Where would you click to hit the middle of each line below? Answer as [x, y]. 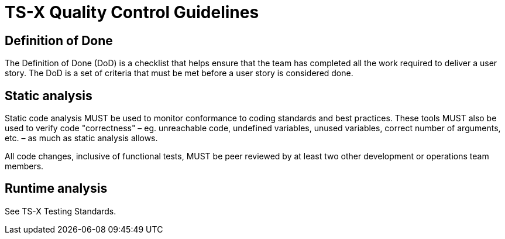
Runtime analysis [56, 189]
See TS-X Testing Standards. [61, 211]
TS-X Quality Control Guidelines [132, 12]
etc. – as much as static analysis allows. [81, 138]
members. [24, 166]
